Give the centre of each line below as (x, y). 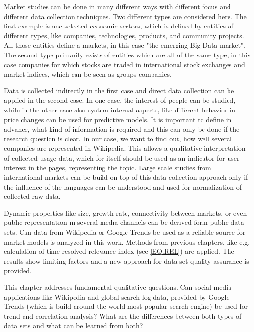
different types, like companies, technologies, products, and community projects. (124, 35)
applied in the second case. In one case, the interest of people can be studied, (120, 100)
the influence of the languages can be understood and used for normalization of (123, 186)
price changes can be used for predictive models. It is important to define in (118, 119)
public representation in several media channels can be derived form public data (124, 222)
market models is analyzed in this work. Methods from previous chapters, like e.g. (127, 241)
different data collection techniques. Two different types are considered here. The (125, 16)
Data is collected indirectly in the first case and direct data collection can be (119, 90)
